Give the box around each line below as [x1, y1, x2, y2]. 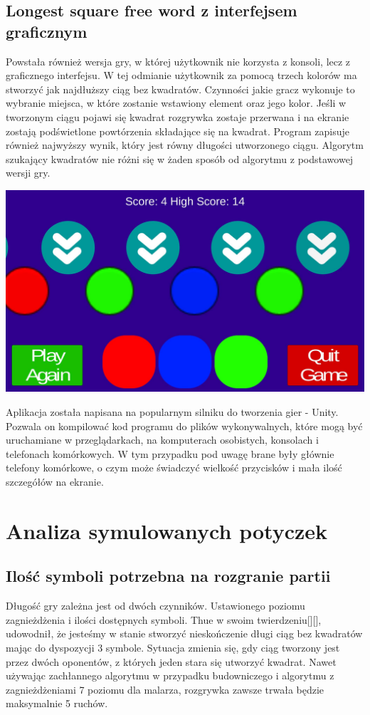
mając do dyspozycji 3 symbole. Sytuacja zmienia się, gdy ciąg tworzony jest [6, 640, 340, 654]
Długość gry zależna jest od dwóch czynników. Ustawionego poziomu [6, 598, 305, 613]
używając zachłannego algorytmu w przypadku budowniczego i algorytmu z [6, 668, 334, 683]
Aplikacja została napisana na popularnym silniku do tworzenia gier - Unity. [6, 405, 339, 419]
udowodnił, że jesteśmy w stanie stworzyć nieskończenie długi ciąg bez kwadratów [6, 626, 363, 641]
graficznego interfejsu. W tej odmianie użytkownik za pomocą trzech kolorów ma [6, 68, 357, 83]
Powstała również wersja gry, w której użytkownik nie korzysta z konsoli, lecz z [6, 53, 351, 68]
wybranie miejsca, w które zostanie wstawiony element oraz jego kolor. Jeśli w [6, 95, 347, 110]
